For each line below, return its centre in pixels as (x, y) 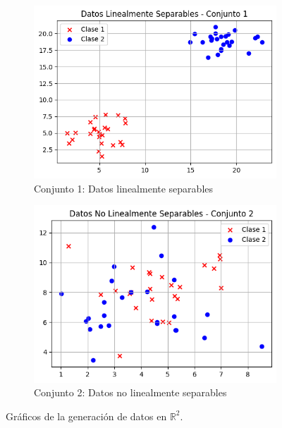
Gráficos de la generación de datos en (86, 416)
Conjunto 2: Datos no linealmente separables (130, 392)
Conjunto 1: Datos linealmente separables (124, 188)
